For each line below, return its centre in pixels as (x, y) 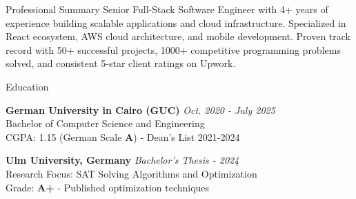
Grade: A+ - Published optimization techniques (108, 187)
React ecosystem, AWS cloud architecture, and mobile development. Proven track (178, 36)
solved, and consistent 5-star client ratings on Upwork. (121, 63)
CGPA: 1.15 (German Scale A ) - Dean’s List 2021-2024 (123, 136)
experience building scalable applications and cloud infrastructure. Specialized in (176, 22)
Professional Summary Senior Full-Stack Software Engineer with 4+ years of (167, 9)
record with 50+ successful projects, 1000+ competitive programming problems (173, 49)
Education (27, 86)
